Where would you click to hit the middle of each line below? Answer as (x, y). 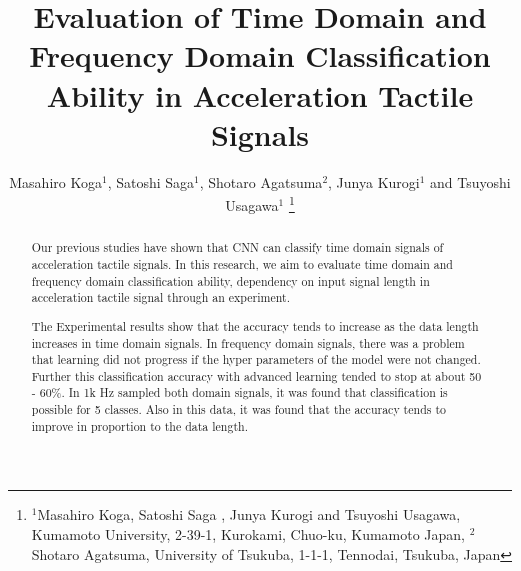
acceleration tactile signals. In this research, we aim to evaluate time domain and (242, 263)
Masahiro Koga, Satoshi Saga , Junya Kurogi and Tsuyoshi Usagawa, (249, 514)
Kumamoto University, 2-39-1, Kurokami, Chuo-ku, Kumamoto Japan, (248, 534)
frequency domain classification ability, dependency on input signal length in (230, 280)
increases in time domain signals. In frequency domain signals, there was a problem (248, 342)
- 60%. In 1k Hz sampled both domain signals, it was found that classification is (239, 392)
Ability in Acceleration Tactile (260, 94)
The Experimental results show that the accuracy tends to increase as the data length (255, 325)
